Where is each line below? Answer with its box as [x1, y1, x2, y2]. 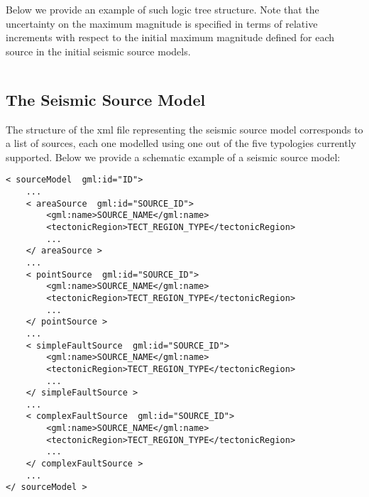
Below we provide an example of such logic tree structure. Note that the [6, 2, 319, 16]
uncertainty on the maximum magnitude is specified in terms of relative [6, 16, 318, 31]
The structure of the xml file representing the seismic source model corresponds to [6, 121, 363, 136]
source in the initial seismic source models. [6, 43, 191, 58]
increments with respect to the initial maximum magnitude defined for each [6, 30, 335, 45]
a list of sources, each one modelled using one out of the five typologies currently [6, 136, 356, 151]
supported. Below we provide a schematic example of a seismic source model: [6, 149, 341, 164]
